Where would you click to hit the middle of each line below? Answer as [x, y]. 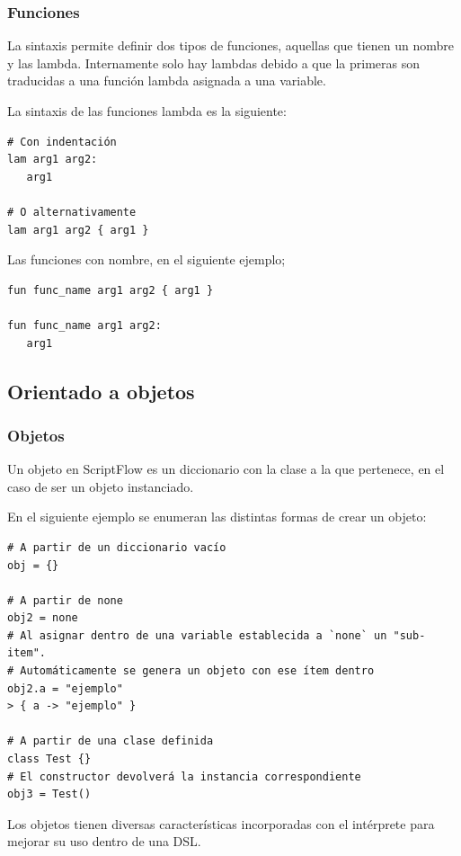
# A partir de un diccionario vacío [117, 547]
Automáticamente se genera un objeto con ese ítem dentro [197, 671]
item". [27, 653]
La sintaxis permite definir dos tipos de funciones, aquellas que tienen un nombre [231, 45]
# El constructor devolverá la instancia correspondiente [184, 776]
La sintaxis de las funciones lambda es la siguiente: [147, 111]
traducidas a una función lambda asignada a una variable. [167, 80]
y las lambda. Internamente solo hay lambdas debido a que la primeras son [213, 62]
